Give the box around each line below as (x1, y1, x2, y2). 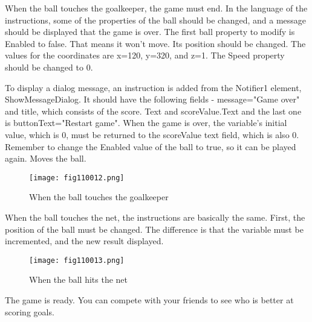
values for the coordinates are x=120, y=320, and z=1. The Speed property (5, 49, 285, 62)
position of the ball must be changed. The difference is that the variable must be (5, 223, 304, 235)
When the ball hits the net (29, 273, 128, 286)
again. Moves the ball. (5, 152, 86, 165)
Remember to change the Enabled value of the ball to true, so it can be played (5, 140, 296, 153)
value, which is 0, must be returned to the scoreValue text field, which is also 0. (5, 128, 299, 140)
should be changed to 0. (5, 60, 93, 73)
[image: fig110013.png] (29, 256, 125, 265)
